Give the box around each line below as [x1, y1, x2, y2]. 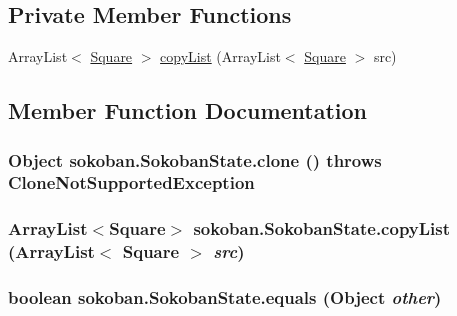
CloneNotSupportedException [8, 170, 255, 195]
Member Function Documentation [8, 95, 368, 126]
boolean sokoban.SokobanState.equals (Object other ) [8, 285, 442, 310]
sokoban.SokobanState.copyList [193, 216, 451, 241]
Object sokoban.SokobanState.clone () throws [8, 147, 382, 172]
